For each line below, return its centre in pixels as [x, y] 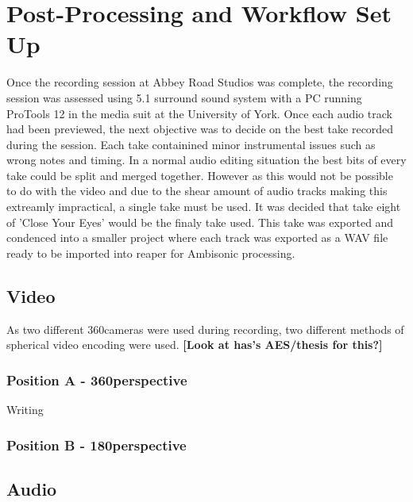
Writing [25, 410]
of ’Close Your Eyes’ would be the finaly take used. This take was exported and [200, 222]
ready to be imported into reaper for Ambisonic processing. [151, 253]
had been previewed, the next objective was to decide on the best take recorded [200, 129]
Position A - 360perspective [97, 379]
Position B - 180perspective [96, 445]
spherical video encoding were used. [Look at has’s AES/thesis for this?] [195, 345]
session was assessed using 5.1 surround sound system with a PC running [184, 97]
